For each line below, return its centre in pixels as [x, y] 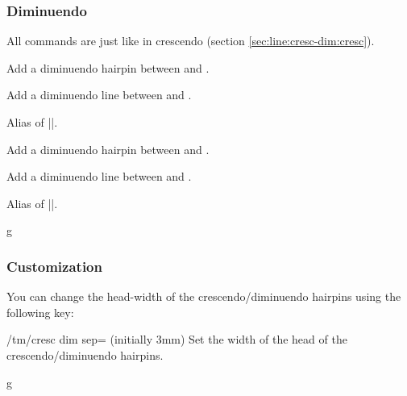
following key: [40, 312]
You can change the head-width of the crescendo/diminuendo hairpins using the [204, 296]
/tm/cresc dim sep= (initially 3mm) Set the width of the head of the [177, 339]
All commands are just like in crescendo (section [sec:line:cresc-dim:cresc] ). [191, 41]
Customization [54, 266]
